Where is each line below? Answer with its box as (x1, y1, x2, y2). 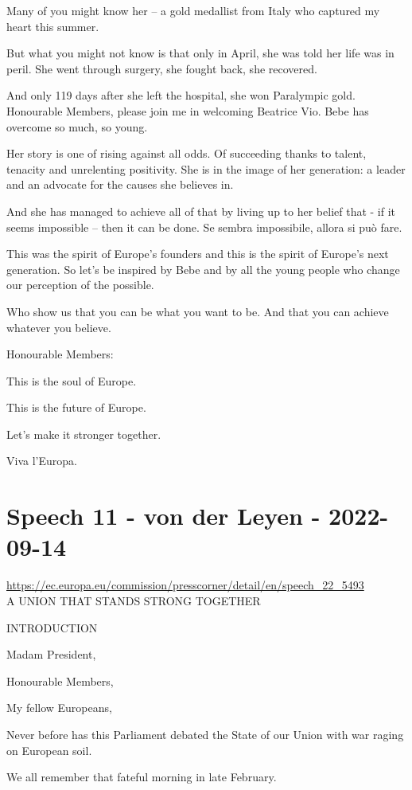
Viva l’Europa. (6, 452, 77, 469)
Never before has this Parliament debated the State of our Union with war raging (6, 725, 404, 742)
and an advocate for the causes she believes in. (6, 176, 234, 193)
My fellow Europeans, (6, 699, 112, 716)
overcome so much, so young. (6, 118, 148, 135)
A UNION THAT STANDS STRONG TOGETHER (6, 592, 261, 608)
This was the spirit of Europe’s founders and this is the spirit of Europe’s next (6, 245, 389, 262)
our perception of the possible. (6, 276, 154, 293)
